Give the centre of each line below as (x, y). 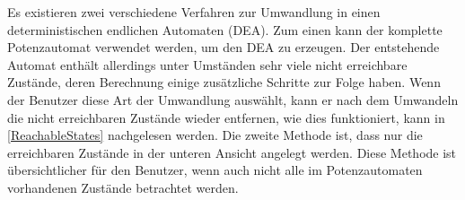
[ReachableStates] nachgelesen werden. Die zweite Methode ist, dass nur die (215, 135)
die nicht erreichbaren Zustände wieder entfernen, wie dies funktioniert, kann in (226, 117)
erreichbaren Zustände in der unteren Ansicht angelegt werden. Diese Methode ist (232, 152)
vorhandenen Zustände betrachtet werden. (123, 187)
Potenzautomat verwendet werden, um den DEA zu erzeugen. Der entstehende (224, 47)
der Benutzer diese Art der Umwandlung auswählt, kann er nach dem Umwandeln (233, 99)
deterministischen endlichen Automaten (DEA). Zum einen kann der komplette (225, 29)
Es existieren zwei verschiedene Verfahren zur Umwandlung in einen (194, 12)
